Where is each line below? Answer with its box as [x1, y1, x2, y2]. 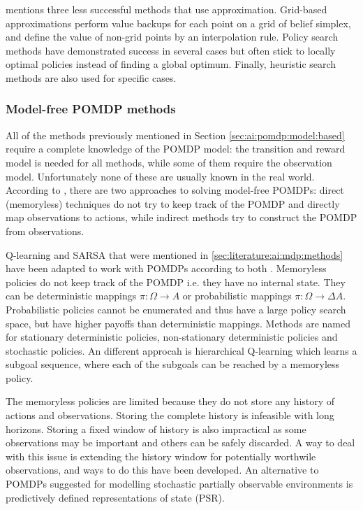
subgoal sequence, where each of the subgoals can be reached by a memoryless [6, 357, 340, 371]
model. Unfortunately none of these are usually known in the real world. [6, 169, 315, 183]
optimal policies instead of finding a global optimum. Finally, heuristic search [6, 57, 336, 71]
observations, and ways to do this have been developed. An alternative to [6, 462, 319, 477]
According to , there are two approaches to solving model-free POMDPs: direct [6, 183, 344, 197]
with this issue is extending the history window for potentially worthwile [6, 448, 316, 463]
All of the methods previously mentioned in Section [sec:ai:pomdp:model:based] [6, 127, 345, 142]
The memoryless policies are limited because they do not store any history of [6, 394, 335, 409]
